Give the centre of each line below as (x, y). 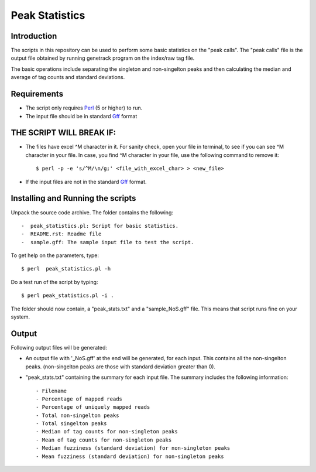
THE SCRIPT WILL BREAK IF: (63, 133)
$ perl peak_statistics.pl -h (66, 269)
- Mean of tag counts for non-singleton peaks (104, 440)
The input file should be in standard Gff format (81, 116)
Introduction (34, 36)
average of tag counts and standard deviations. (68, 77)
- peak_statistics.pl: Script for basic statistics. (100, 226)
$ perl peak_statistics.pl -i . (68, 295)
